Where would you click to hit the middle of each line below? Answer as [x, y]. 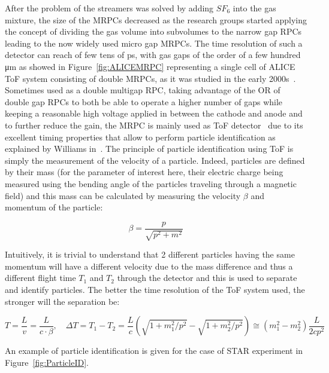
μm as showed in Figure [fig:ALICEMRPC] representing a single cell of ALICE [150, 66]
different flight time [40, 278]
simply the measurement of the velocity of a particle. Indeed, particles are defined [155, 160]
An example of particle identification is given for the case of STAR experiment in [154, 351]
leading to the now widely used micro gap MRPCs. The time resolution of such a [154, 43]
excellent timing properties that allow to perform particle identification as [140, 137]
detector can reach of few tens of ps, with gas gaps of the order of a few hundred [153, 55]
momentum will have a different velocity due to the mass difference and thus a [149, 266]
